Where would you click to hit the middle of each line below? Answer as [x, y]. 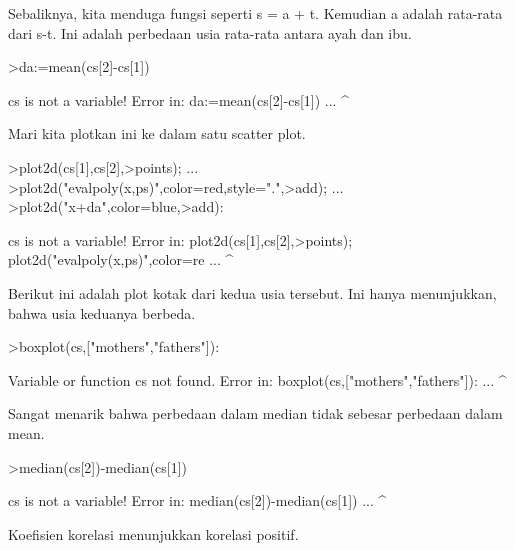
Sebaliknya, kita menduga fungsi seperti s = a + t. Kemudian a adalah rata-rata [255, 13]
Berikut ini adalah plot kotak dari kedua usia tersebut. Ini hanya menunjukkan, [252, 292]
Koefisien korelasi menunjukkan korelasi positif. [153, 533]
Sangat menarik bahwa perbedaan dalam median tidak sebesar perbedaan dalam [255, 413]
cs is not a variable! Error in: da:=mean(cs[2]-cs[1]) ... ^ [178, 99]
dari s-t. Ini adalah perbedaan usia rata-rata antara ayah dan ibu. [210, 32]
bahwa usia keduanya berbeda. [102, 312]
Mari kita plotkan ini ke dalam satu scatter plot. [157, 133]
